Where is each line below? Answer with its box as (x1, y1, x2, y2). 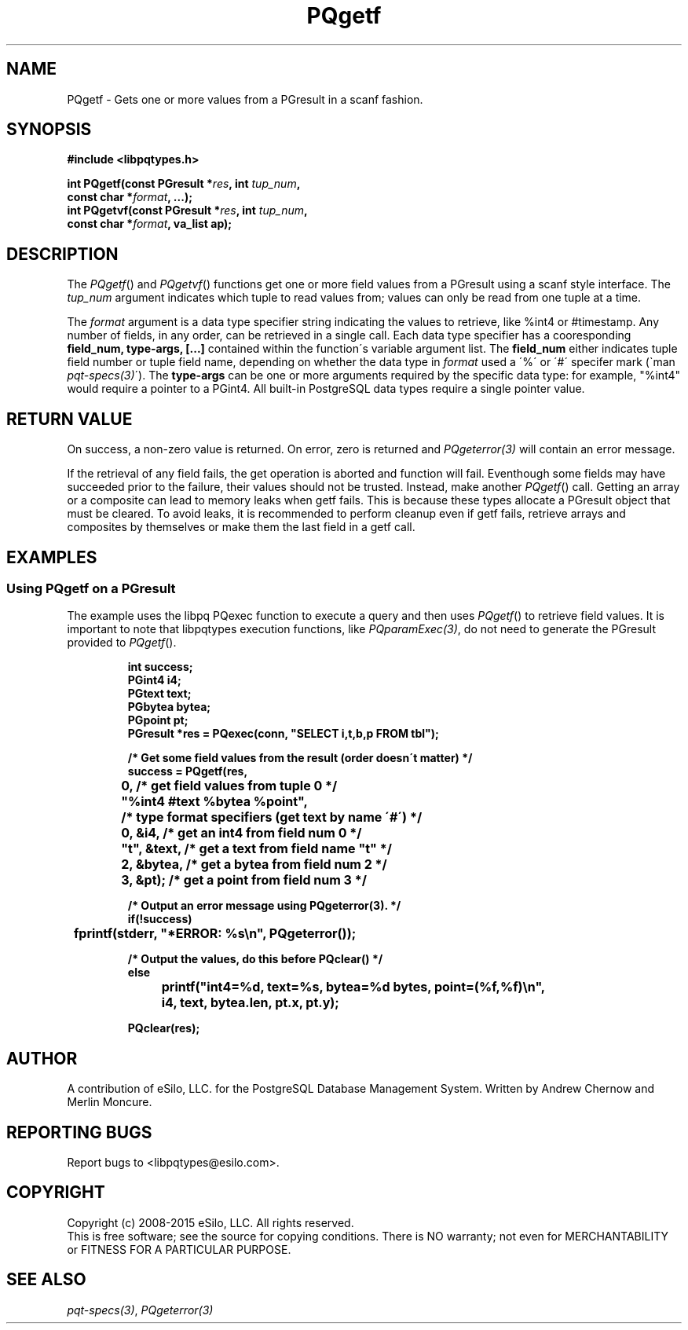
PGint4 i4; (127, 673, 181, 687)
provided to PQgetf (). (67, 636, 177, 650)
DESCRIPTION (6, 244, 119, 264)
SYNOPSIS (6, 119, 92, 140)
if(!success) (127, 912, 192, 926)
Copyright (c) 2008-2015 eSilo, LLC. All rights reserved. (67, 1215, 354, 1229)
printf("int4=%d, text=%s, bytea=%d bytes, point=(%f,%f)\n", (161, 979, 546, 995)
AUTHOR (6, 1048, 78, 1068)
